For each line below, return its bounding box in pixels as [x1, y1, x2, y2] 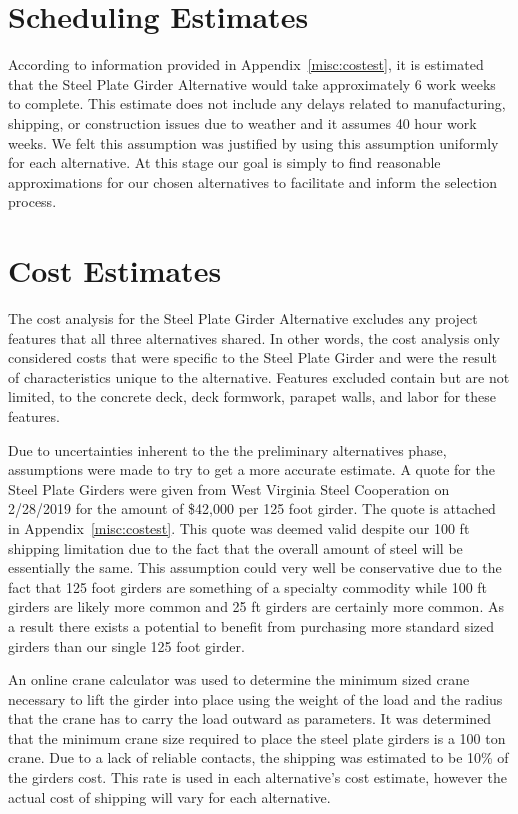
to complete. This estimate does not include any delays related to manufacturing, [8, 93, 506, 114]
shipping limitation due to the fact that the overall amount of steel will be [8, 537, 463, 558]
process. [8, 191, 57, 212]
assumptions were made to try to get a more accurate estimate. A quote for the [8, 459, 495, 480]
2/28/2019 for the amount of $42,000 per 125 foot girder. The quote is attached [8, 498, 496, 519]
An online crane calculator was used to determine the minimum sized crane [8, 669, 470, 690]
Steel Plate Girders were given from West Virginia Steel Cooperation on [8, 478, 450, 499]
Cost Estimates [8, 250, 222, 291]
